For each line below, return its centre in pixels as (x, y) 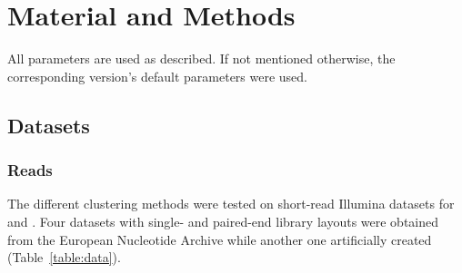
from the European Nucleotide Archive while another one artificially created (220, 239)
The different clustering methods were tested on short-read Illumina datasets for (231, 204)
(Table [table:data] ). (64, 257)
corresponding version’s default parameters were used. (158, 76)
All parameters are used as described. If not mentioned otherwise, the (201, 58)
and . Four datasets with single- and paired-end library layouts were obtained (223, 221)
